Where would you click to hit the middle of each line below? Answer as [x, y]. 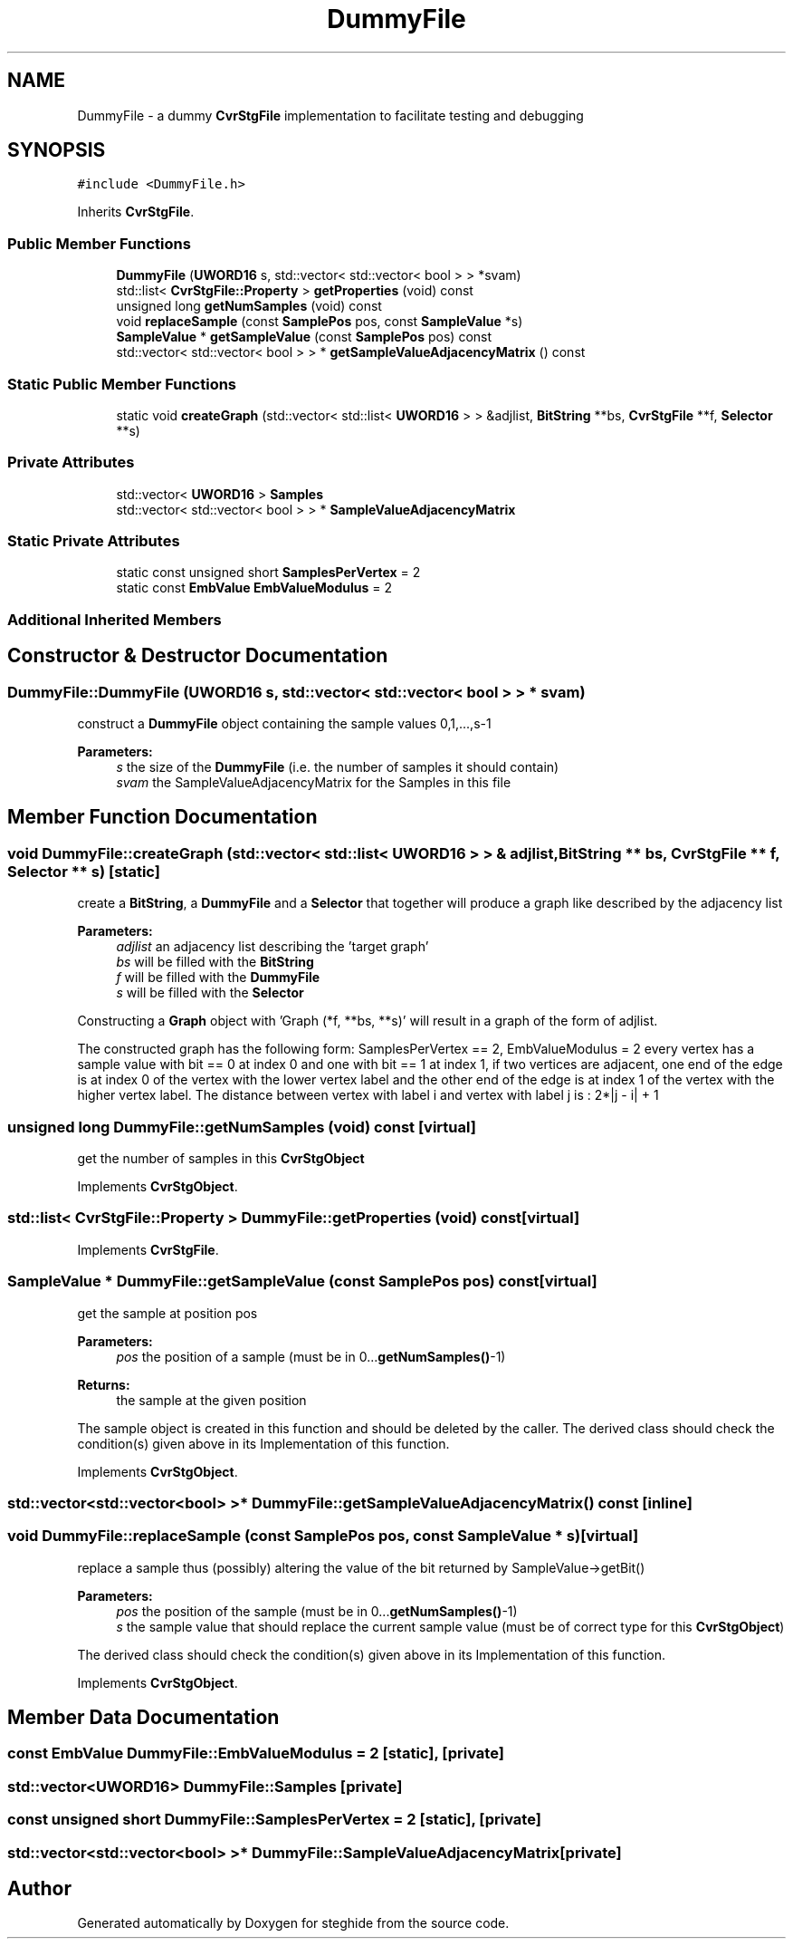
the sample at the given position [211, 1400]
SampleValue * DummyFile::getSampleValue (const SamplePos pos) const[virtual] [302, 1281]
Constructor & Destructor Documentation [198, 656]
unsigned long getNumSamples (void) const [249, 306]
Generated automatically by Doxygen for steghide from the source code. [293, 1923]
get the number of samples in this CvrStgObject [221, 1158]
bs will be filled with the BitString [215, 962]
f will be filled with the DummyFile [218, 978]
